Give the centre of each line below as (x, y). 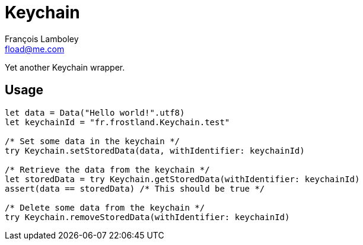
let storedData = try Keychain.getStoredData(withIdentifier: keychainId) (182, 179)
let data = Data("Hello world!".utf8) (95, 112)
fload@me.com (35, 49)
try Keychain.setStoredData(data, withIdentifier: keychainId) (155, 150)
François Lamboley (42, 39)
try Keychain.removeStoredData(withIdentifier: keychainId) (147, 217)
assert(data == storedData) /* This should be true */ (135, 188)
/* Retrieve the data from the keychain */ (107, 169)
